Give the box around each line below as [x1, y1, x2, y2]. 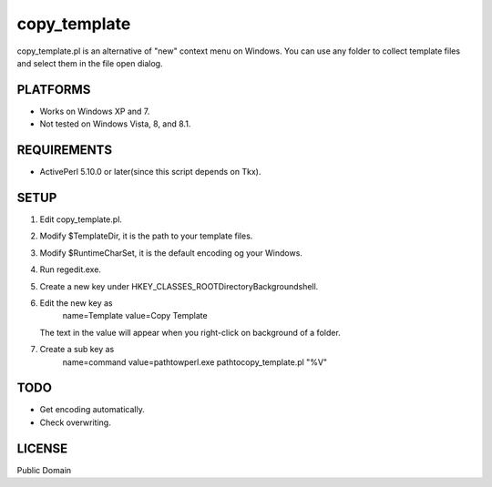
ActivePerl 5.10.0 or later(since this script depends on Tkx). [39, 167, 261, 178]
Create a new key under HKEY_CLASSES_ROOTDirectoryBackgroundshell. [39, 280, 319, 291]
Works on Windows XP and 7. [39, 106, 150, 117]
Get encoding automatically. [39, 404, 145, 415]
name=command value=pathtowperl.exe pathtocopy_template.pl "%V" [62, 356, 328, 368]
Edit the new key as [39, 298, 113, 309]
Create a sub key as [39, 344, 115, 355]
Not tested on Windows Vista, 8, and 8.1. [39, 118, 191, 129]
